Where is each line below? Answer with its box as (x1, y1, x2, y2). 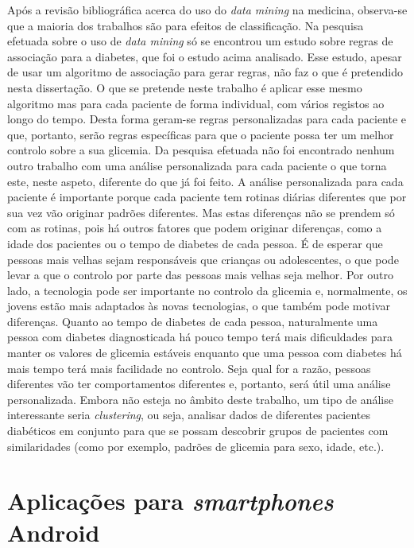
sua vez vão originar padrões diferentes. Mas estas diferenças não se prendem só (7, 204, 395, 220)
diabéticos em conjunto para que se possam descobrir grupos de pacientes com (7, 422, 389, 439)
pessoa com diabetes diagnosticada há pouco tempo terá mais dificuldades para (7, 328, 393, 345)
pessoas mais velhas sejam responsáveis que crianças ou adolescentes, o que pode (7, 251, 399, 267)
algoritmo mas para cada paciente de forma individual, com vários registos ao (7, 95, 385, 111)
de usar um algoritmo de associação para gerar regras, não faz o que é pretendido (7, 64, 403, 80)
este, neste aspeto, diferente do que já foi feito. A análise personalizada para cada (7, 173, 404, 189)
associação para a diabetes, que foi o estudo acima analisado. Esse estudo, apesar (7, 48, 402, 64)
